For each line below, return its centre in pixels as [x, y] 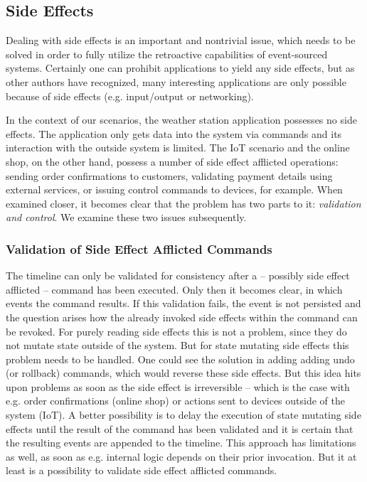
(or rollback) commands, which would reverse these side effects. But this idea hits [183, 373]
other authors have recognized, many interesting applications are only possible [176, 81]
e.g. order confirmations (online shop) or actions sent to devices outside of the [175, 401]
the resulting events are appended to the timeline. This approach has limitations [181, 443]
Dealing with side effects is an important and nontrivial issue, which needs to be [181, 40]
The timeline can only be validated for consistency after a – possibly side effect [178, 275]
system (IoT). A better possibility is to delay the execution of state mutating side [183, 415]
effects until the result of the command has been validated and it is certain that [180, 428]
